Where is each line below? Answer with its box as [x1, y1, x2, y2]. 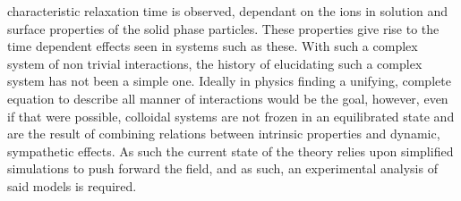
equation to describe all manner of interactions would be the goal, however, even [7, 88, 448, 107]
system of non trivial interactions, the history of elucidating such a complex [7, 54, 423, 72]
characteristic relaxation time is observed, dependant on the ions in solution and [7, 2, 448, 20]
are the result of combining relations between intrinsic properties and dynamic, [7, 124, 440, 143]
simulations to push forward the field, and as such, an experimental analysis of [7, 159, 438, 178]
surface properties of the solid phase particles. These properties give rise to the [7, 19, 440, 38]
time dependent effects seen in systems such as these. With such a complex [7, 37, 418, 55]
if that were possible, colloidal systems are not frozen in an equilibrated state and [7, 106, 455, 125]
